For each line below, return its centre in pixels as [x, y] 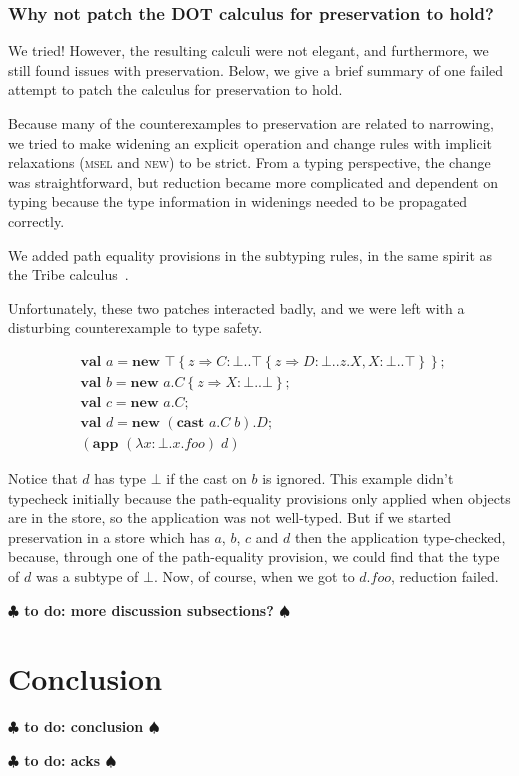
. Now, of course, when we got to [254, 576]
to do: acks [62, 759]
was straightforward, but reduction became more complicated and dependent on [253, 181]
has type [120, 478]
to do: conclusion [84, 726]
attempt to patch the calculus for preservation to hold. [175, 89]
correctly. [36, 220]
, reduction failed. [444, 576]
